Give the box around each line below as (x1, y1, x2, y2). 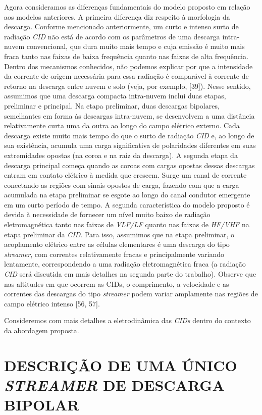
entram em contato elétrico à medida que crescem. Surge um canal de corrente (4, 170, 247, 180)
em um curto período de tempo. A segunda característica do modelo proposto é (4, 199, 250, 210)
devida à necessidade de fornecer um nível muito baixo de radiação (4, 209, 211, 220)
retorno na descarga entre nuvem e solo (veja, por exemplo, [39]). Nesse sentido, (4, 80, 251, 91)
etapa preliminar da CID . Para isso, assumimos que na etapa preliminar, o (4, 229, 235, 239)
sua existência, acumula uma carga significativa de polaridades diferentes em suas (4, 140, 256, 150)
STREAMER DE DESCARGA (4, 374, 225, 395)
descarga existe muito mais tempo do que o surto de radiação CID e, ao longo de (4, 130, 254, 140)
